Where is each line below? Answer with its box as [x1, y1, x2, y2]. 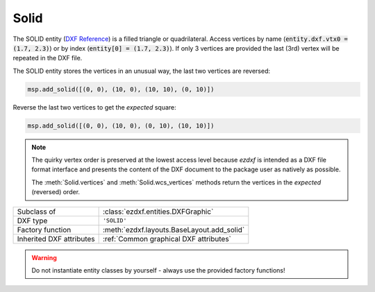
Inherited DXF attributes [17, 234, 95, 243]
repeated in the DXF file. [12, 54, 83, 62]
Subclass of [17, 207, 56, 216]
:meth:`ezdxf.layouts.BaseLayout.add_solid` [102, 225, 245, 234]
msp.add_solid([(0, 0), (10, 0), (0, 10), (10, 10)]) [27, 121, 215, 130]
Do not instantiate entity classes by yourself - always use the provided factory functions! [31, 266, 285, 274]
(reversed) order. [31, 188, 80, 196]
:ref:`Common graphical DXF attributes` [102, 234, 232, 243]
